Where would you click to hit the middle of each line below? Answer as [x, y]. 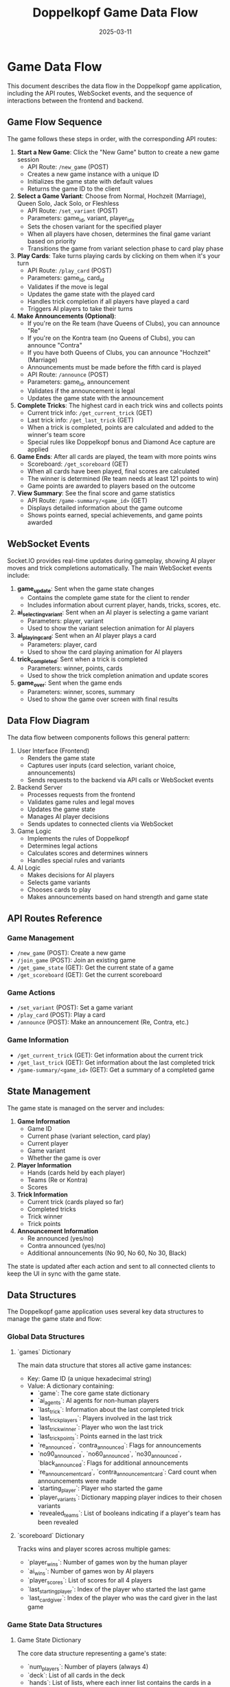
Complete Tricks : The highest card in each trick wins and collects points [120, 405]
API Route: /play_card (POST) [69, 270]
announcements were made [77, 1481]
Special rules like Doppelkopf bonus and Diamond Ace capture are [121, 442]
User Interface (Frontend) [53, 751]
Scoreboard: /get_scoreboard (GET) [78, 464]
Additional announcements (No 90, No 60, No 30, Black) [107, 1253]
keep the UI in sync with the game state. [64, 1274]
